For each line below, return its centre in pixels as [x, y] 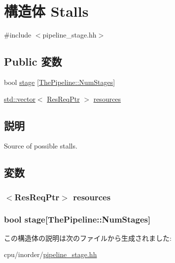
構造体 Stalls [46, 11]
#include [18, 35]
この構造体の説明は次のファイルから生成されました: [88, 238]
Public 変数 [33, 61]
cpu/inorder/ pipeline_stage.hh [51, 254]
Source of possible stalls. [41, 146]
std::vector [20, 98]
